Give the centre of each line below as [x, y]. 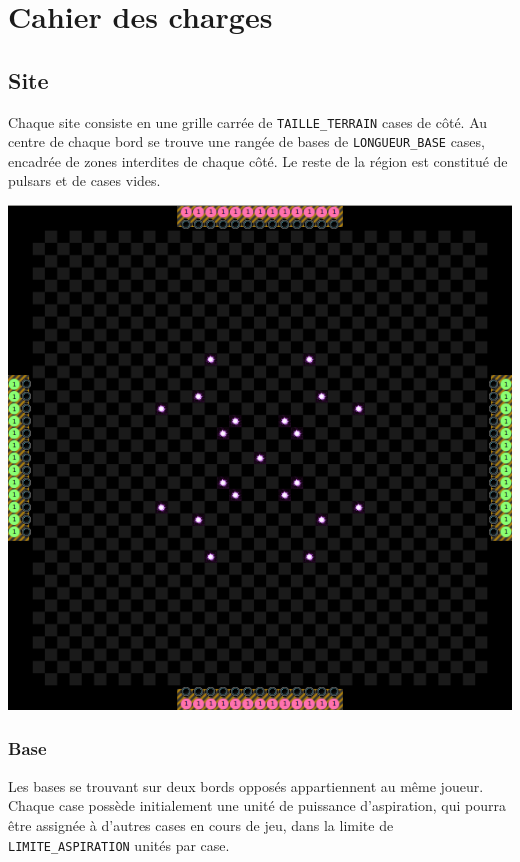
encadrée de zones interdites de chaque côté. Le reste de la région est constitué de [258, 160]
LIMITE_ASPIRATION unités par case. [119, 844]
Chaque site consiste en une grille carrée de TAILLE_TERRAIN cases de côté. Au [248, 121]
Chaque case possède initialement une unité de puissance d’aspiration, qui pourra [257, 805]
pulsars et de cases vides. [84, 180]
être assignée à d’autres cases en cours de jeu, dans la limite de [201, 824]
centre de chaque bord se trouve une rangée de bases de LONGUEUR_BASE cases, [246, 141]
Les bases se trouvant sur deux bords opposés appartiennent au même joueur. [246, 785]
